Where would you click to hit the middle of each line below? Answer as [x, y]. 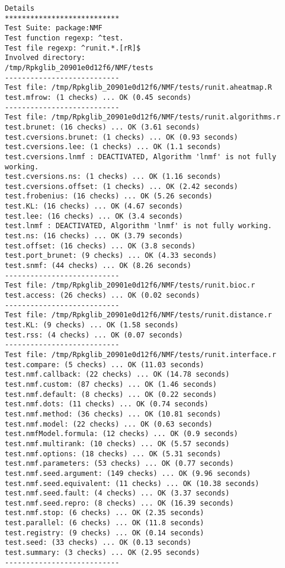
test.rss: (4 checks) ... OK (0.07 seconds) [94, 335]
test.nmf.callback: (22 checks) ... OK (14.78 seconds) [117, 375]
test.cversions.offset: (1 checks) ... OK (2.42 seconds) [121, 186]
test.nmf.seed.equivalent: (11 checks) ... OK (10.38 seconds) [132, 483]
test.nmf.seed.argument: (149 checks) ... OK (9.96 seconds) [128, 473]
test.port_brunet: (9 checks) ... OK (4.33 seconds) [111, 256]
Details [20, 8]
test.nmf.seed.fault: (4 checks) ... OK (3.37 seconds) [117, 493]
